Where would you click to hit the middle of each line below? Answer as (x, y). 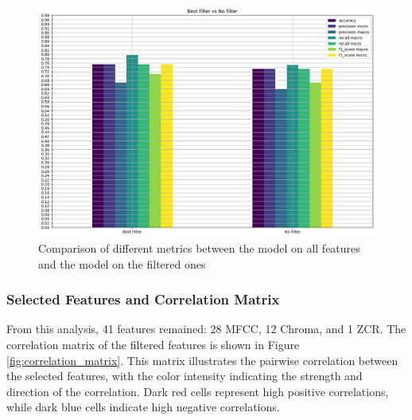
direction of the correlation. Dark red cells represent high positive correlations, (198, 391)
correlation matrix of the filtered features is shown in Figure (153, 345)
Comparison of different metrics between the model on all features (199, 248)
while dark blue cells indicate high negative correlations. (143, 407)
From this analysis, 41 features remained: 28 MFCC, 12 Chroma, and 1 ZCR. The (206, 329)
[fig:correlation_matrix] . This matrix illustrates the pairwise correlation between (202, 360)
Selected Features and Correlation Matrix (143, 299)
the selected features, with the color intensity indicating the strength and (185, 376)
